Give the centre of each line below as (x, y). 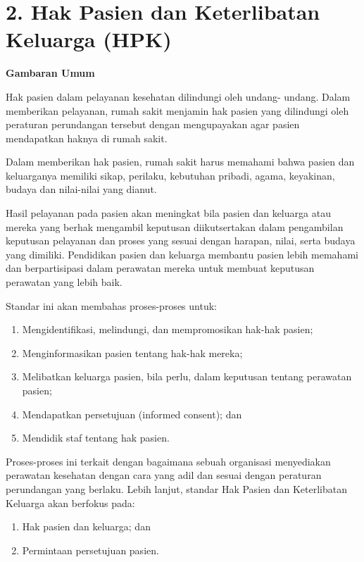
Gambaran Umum (50, 73)
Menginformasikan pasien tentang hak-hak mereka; (132, 352)
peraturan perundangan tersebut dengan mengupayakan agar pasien (153, 124)
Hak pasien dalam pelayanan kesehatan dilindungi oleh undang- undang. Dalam (178, 96)
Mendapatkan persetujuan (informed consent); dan (132, 414)
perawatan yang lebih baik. (64, 282)
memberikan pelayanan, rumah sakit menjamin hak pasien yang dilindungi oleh (177, 110)
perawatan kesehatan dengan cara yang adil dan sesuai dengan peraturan (164, 475)
